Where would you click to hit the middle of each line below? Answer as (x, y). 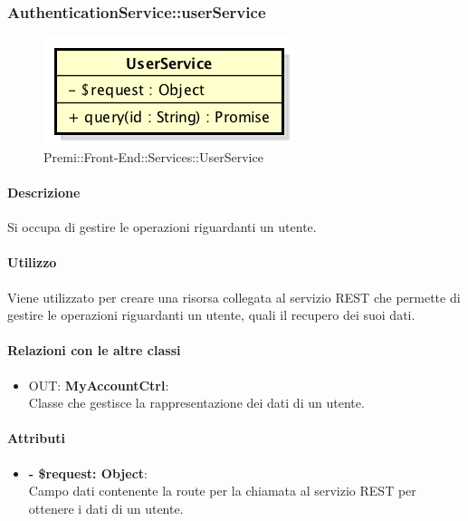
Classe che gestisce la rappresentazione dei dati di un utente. (196, 403)
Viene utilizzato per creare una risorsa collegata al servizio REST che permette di (234, 297)
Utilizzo (32, 262)
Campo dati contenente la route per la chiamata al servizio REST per (222, 491)
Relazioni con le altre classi (94, 350)
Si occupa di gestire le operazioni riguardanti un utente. (162, 227)
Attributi (36, 438)
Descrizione (44, 192)
